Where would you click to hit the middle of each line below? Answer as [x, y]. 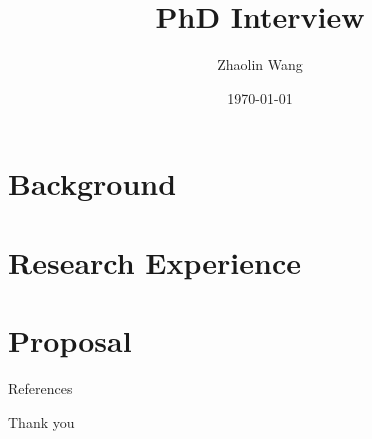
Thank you [41, 421]
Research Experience [154, 261]
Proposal [70, 340]
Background [92, 183]
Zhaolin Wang [260, 64]
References [40, 388]
